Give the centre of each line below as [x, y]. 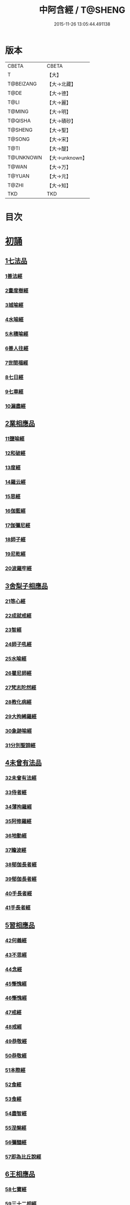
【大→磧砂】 [61, 121]
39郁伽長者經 [21, 879]
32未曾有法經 [21, 778]
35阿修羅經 [18, 821]
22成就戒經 [18, 616]
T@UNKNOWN [25, 157]
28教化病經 [18, 702]
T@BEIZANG [22, 84]
